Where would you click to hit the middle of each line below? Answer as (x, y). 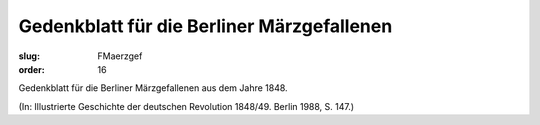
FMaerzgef (120, 56)
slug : (29, 56)
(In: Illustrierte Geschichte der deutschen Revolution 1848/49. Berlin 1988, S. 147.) (186, 106)
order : (31, 69)
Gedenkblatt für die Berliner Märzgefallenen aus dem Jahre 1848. (153, 88)
